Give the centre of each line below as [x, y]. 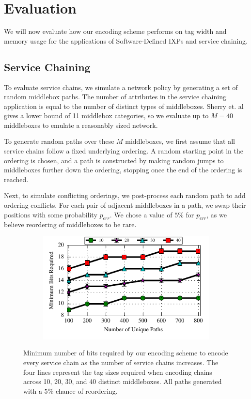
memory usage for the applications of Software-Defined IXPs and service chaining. [126, 40]
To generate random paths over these [59, 141]
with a [33, 391]
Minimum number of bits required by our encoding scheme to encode [126, 353]
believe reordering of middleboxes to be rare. [70, 224]
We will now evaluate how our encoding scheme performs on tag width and [115, 31]
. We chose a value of [141, 214]
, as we [217, 214]
